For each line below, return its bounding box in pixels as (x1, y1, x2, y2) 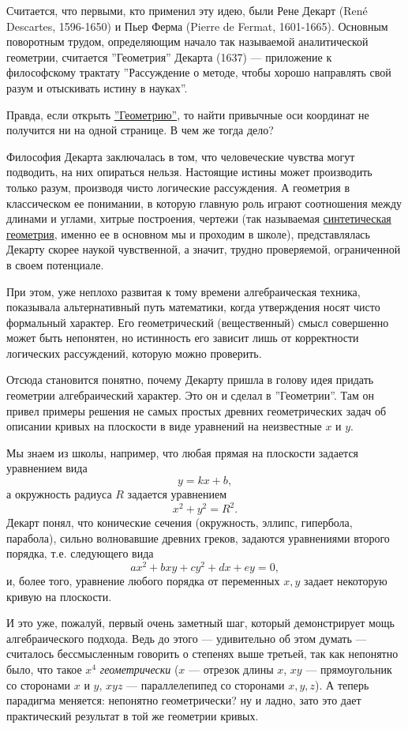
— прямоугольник (305, 660, 392, 677)
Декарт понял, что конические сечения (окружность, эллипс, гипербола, (6, 514, 353, 531)
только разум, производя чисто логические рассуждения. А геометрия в (6, 178, 350, 195)
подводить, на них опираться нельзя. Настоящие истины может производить (6, 163, 372, 180)
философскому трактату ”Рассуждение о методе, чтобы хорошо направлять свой (6, 64, 391, 81)
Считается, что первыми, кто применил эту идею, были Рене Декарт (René (6, 2, 368, 18)
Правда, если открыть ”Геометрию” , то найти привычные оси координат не (6, 106, 369, 122)
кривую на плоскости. (6, 588, 112, 604)
